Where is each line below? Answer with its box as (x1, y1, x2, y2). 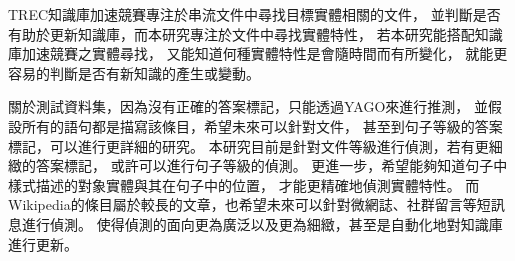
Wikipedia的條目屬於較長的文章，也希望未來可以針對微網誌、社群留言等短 (8, 194, 491, 215)
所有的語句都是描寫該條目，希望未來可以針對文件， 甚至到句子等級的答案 (21, 115, 503, 136)
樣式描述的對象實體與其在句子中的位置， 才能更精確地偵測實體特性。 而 (8, 174, 480, 195)
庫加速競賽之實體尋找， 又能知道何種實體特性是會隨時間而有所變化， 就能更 (8, 43, 508, 64)
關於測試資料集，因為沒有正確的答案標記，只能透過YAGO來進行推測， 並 (8, 96, 488, 117)
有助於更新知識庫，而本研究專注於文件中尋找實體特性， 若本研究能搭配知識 (8, 23, 503, 44)
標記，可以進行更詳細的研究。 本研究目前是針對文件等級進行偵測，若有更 (8, 135, 489, 156)
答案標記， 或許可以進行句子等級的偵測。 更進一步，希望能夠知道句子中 (35, 155, 508, 176)
